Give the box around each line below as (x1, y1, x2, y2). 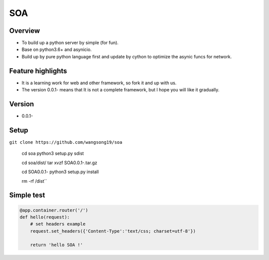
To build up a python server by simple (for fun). (21, 40, 119, 46)
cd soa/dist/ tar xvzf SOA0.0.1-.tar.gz (21, 160, 98, 166)
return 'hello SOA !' (30, 242, 83, 248)
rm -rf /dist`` (21, 178, 47, 184)
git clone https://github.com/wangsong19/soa (9, 139, 123, 145)
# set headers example (30, 221, 86, 227)
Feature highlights (9, 66, 67, 75)
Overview (9, 26, 40, 35)
